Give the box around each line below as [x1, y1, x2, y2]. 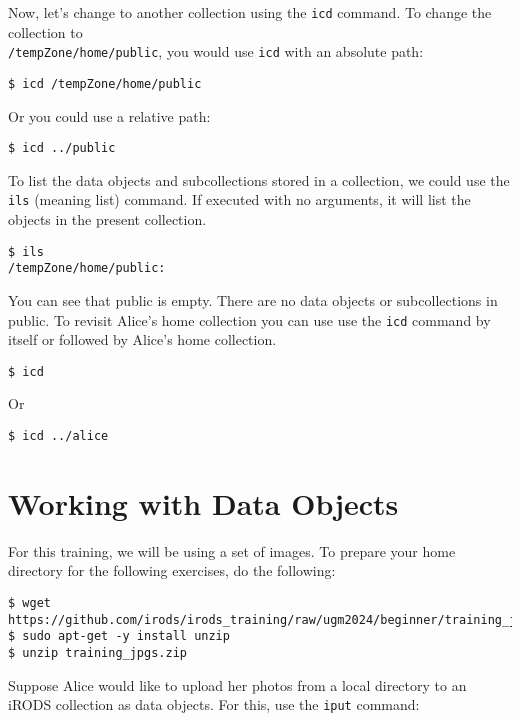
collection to [8, 21, 83, 42]
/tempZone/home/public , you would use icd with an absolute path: [8, 41, 424, 62]
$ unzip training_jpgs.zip [8, 646, 187, 660]
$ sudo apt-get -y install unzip [8, 629, 230, 644]
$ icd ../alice [8, 429, 109, 444]
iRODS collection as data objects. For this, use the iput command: [8, 694, 420, 715]
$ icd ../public [8, 141, 116, 156]
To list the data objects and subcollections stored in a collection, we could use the [8, 169, 510, 190]
